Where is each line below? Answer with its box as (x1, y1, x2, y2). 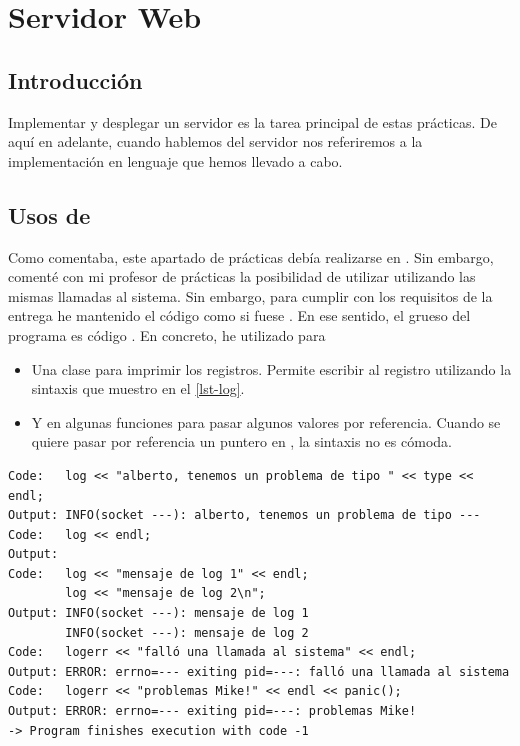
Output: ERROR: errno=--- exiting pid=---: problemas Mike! (8, 704, 417, 719)
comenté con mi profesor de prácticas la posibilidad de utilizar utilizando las (8, 266, 476, 287)
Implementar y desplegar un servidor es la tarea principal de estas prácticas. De (8, 111, 497, 132)
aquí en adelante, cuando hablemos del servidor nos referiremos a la (8, 131, 423, 152)
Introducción (8, 64, 143, 95)
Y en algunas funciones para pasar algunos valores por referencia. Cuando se (31, 411, 501, 432)
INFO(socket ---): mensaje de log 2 (65, 625, 309, 640)
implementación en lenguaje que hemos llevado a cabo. (8, 150, 343, 171)
